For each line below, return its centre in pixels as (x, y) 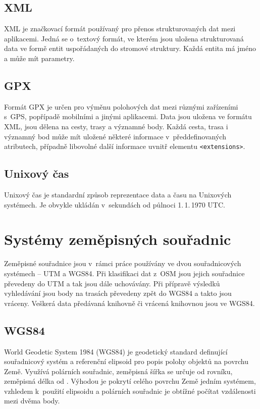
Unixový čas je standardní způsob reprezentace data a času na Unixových (118, 195)
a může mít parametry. (39, 58)
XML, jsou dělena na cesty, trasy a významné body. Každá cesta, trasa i (116, 126)
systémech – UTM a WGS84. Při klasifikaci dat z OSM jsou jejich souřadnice (124, 273)
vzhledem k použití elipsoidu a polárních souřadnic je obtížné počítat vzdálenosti (130, 391)
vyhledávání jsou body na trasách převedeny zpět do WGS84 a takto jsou (118, 293)
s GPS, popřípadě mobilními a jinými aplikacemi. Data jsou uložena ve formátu (128, 116)
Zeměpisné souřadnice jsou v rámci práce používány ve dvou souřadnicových (123, 263)
